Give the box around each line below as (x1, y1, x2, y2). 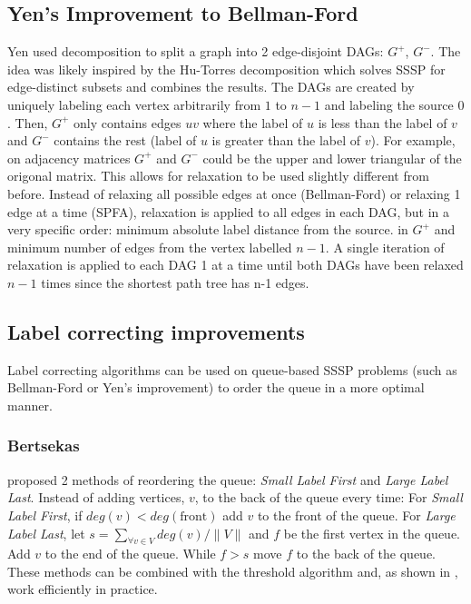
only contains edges (74, 113, 182, 132)
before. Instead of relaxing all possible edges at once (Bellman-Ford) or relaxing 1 (7, 183, 461, 203)
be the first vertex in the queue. (283, 523, 461, 542)
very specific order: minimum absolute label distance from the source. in (7, 220, 408, 239)
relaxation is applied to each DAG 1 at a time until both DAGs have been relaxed (7, 255, 464, 274)
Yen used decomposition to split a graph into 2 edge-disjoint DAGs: (7, 42, 384, 61)
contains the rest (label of (54, 131, 197, 150)
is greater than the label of (211, 131, 361, 150)
